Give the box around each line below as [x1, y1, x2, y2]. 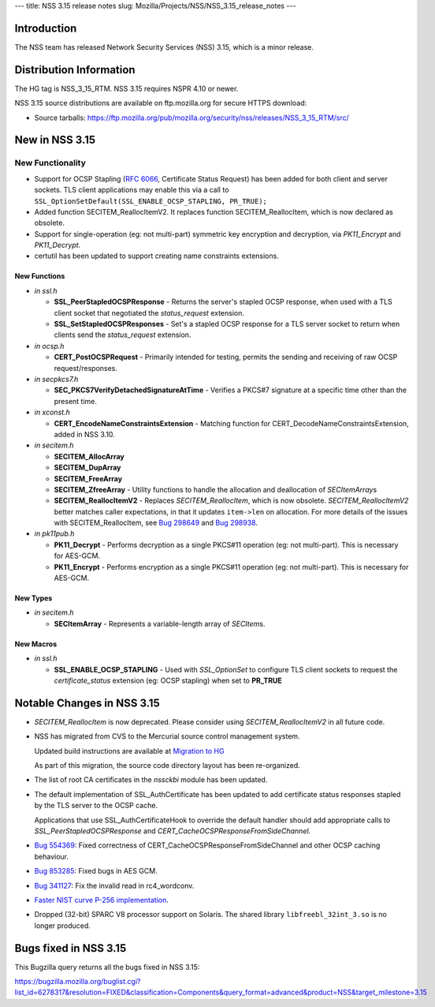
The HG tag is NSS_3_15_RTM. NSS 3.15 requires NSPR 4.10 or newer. [14, 84, 239, 93]
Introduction [14, 21, 77, 35]
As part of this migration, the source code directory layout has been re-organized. [34, 761, 301, 770]
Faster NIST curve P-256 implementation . [34, 895, 169, 904]
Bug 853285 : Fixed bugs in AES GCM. [34, 867, 158, 876]
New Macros [14, 639, 58, 649]
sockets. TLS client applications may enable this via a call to [34, 185, 229, 195]
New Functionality [14, 158, 87, 169]
